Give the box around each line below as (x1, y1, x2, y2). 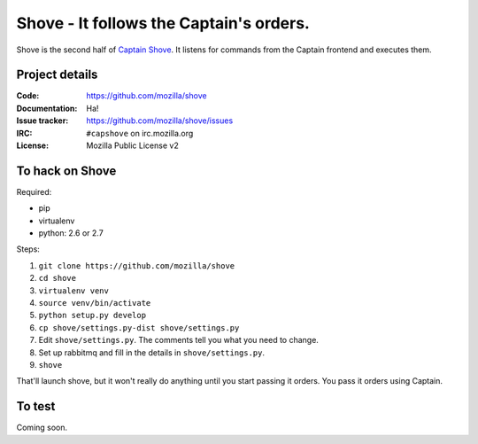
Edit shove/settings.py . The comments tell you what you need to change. (38, 335, 319, 346)
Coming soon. (16, 422, 68, 433)
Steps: (16, 244, 40, 254)
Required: (16, 186, 52, 197)
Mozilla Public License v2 (86, 140, 179, 151)
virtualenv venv (38, 285, 110, 296)
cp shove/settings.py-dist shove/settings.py (38, 323, 240, 332)
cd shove (38, 273, 77, 284)
